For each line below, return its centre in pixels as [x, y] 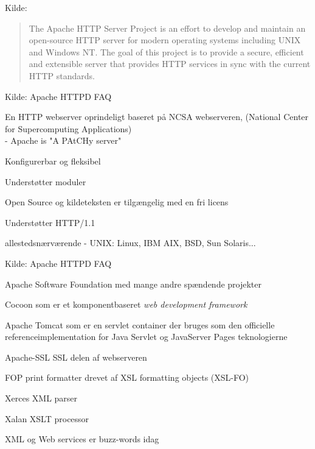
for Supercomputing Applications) [68, 128]
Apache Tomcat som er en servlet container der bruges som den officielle [140, 324]
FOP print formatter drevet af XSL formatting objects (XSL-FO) [127, 377]
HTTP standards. [62, 75]
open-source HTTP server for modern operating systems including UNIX [165, 40]
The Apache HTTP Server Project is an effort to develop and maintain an [167, 28]
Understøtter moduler [46, 181]
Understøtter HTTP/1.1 [50, 222]
